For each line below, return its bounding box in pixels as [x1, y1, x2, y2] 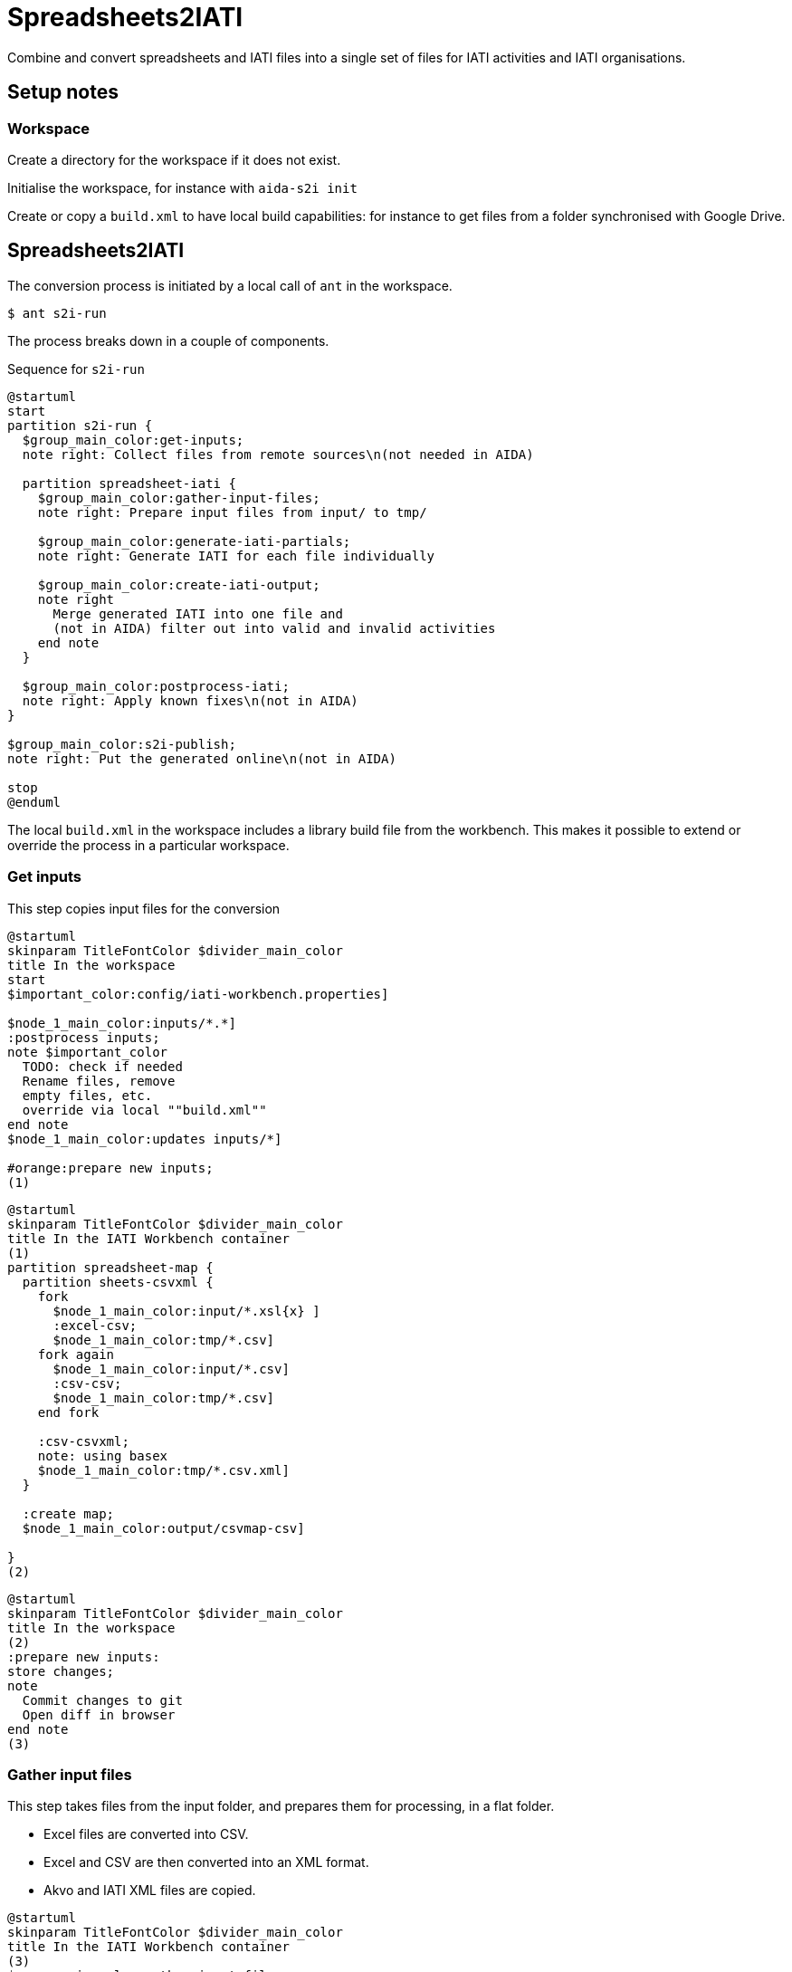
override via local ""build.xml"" [22, 1102, 267, 1117]
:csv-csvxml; [37, 1433, 129, 1449]
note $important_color [7, 1044, 168, 1059]
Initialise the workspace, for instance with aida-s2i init [7, 179, 358, 196]
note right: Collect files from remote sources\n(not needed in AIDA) [22, 446, 534, 462]
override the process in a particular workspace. [7, 837, 290, 853]
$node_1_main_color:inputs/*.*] [7, 1015, 236, 1030]
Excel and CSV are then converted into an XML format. [43, 1854, 369, 1871]
